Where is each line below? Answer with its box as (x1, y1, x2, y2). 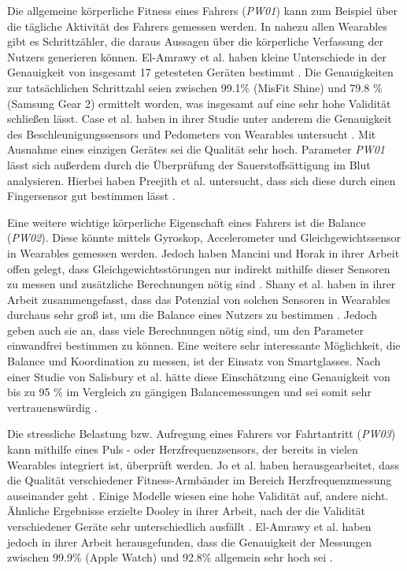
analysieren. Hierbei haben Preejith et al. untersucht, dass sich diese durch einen (7, 172, 396, 188)
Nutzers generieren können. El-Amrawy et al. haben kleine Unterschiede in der (7, 48, 387, 65)
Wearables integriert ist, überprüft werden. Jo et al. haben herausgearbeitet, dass (7, 456, 399, 473)
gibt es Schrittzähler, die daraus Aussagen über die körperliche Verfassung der (7, 33, 383, 50)
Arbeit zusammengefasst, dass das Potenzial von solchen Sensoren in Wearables (7, 291, 390, 307)
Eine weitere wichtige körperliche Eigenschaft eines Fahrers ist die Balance (7, 213, 366, 230)
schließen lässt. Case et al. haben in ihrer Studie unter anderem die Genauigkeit (7, 110, 392, 127)
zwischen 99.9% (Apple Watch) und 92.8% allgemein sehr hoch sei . (7, 549, 333, 565)
